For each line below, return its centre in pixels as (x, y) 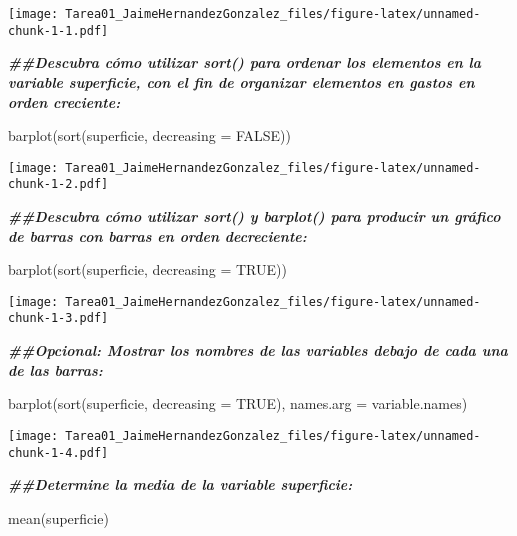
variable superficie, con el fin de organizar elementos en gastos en (241, 81)
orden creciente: (64, 101)
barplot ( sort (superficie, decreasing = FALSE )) (150, 135)
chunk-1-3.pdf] (58, 318)
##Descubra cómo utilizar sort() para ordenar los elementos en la (245, 62)
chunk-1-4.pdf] (58, 452)
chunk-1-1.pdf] (58, 30)
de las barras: (55, 369)
